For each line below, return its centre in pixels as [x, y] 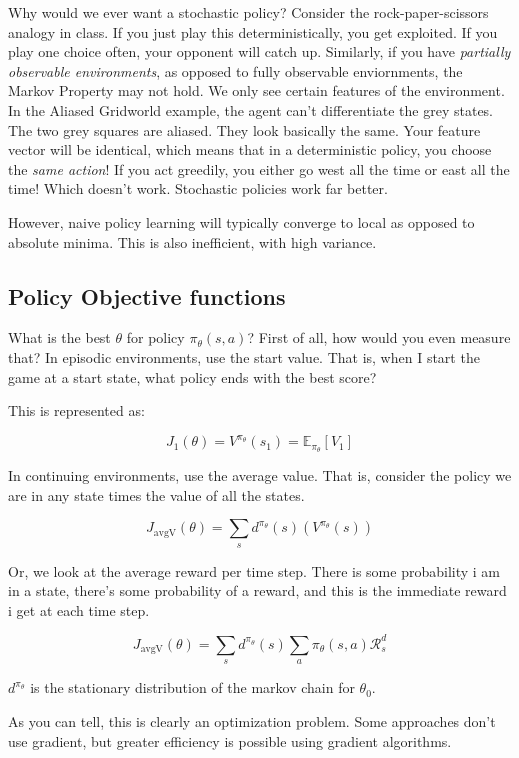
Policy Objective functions [147, 295]
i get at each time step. [79, 609]
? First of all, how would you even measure [379, 337]
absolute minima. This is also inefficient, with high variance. [192, 241]
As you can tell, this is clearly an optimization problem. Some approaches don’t [252, 720]
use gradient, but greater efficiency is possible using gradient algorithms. [230, 740]
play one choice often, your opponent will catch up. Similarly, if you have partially [259, 51]
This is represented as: [76, 410]
